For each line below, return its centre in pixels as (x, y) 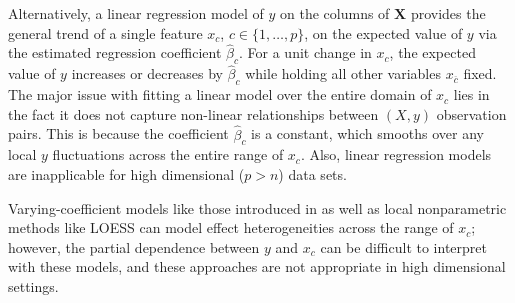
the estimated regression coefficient (115, 52)
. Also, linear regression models (396, 154)
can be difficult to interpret (403, 246)
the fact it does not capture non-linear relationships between (193, 113)
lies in (471, 94)
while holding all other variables (343, 73)
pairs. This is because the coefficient (118, 133)
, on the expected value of (383, 32)
